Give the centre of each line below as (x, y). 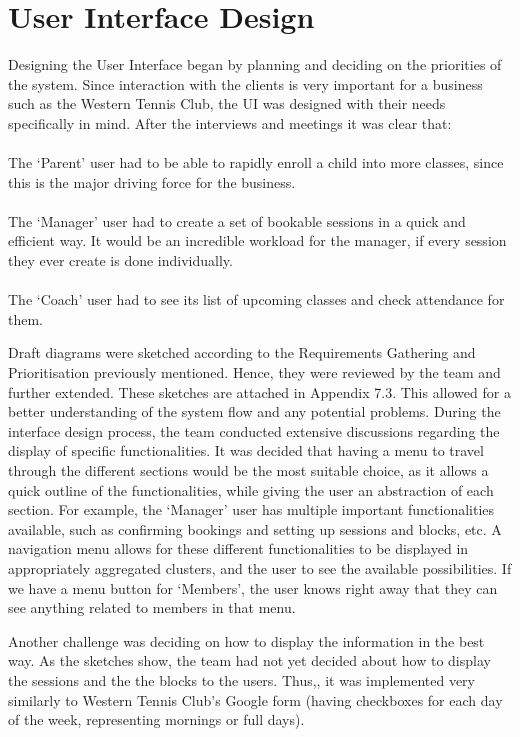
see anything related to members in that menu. (152, 607)
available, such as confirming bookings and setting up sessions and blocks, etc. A (255, 528)
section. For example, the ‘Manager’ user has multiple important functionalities (251, 509)
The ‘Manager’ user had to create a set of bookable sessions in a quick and (237, 220)
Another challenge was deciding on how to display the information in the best (246, 640)
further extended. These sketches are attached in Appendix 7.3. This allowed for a (259, 391)
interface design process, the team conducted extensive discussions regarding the (254, 430)
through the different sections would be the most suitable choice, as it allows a (248, 470)
